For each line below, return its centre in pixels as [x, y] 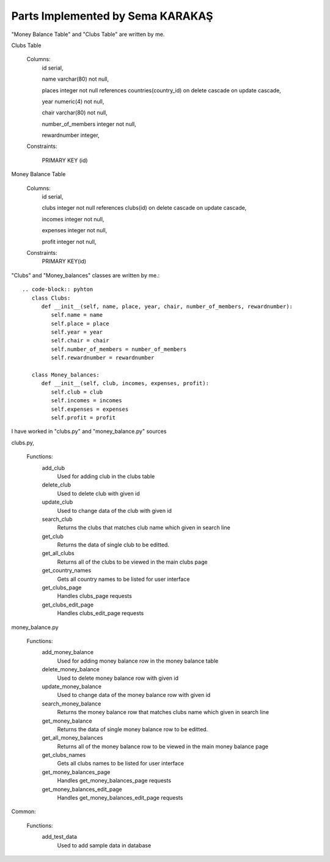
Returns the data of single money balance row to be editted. [133, 729]
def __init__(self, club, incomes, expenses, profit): [125, 383]
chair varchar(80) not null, [75, 112]
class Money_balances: [66, 375]
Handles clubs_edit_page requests [101, 613]
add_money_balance [68, 652]
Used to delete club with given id [98, 493]
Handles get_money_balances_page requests [114, 781]
